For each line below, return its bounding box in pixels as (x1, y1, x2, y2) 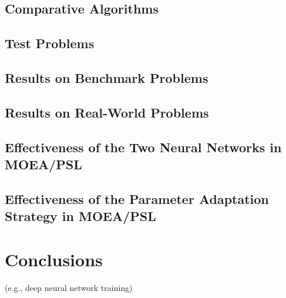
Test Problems (5, 34, 95, 52)
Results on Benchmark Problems (5, 68, 208, 86)
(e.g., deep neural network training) (5, 281, 133, 293)
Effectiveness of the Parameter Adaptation (5, 189, 269, 207)
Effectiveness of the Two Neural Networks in (5, 138, 282, 156)
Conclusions (5, 247, 103, 271)
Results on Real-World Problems (5, 103, 209, 121)
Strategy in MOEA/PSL (5, 207, 156, 225)
